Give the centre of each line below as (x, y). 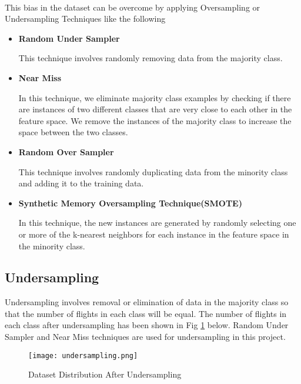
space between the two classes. (73, 132)
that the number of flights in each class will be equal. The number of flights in (146, 313)
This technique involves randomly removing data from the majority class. (150, 58)
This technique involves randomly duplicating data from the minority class (153, 171)
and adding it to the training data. (81, 183)
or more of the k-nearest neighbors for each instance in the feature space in (154, 234)
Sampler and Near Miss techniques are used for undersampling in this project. (145, 337)
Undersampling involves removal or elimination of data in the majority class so (147, 302)
